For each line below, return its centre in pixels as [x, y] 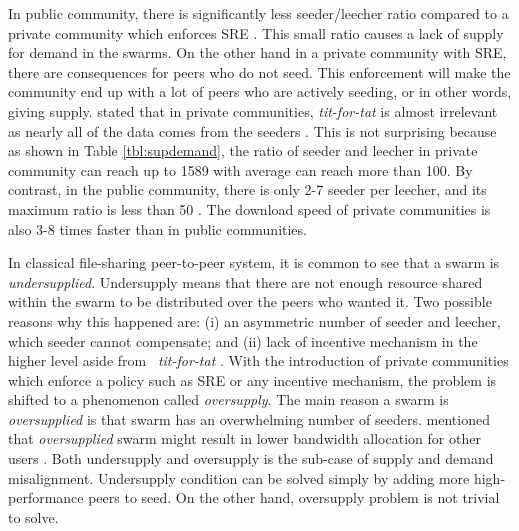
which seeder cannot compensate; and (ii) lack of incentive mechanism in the [243, 340]
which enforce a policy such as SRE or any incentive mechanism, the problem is [252, 379]
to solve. [33, 516]
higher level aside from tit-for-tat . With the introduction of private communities [258, 360]
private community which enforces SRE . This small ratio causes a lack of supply [256, 32]
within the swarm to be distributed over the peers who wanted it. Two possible [250, 301]
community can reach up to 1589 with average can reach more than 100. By [240, 169]
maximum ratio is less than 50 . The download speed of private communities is [249, 208]
